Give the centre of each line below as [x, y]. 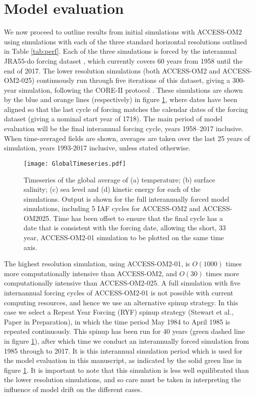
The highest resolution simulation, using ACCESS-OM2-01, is [97, 264]
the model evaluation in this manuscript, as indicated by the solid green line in [123, 360]
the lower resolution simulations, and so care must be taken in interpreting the [123, 379]
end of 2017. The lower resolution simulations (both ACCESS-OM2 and [112, 70]
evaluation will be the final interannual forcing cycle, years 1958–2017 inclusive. [124, 128]
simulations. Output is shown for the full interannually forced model [127, 198]
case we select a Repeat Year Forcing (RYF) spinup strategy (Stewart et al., [119, 312]
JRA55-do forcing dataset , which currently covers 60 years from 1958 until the [123, 60]
